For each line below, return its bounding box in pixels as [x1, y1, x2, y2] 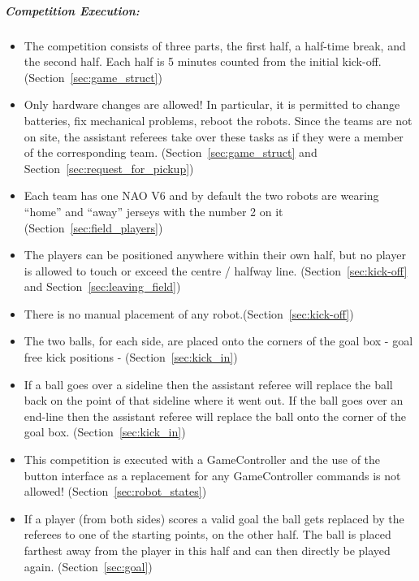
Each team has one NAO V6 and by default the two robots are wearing [24, 187, 379, 204]
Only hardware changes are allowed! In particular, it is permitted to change [24, 96, 400, 113]
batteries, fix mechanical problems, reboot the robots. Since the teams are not [24, 111, 413, 128]
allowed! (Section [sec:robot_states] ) [24, 483, 207, 500]
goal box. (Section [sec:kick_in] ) [24, 423, 186, 440]
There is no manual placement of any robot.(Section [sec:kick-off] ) [24, 305, 354, 322]
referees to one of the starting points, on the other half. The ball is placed [24, 526, 391, 543]
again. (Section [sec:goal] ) [24, 557, 153, 574]
